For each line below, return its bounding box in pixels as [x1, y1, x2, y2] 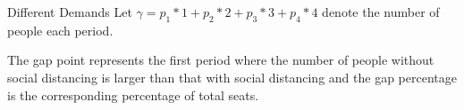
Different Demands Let [7, 3, 132, 20]
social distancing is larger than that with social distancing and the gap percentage [7, 67, 457, 86]
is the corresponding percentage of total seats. [7, 85, 259, 104]
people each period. [7, 20, 114, 39]
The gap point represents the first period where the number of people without [7, 51, 434, 69]
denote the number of [322, 3, 440, 20]
